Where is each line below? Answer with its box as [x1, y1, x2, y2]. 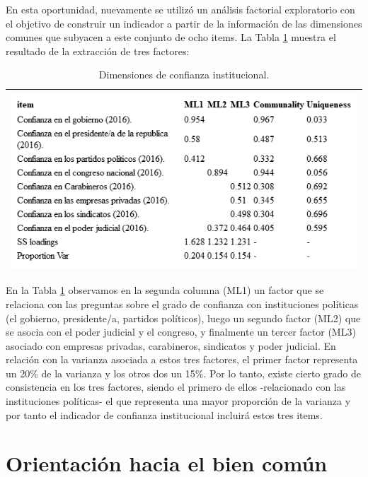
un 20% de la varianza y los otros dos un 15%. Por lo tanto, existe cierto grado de [6, 365, 361, 380]
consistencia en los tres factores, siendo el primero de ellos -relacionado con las [6, 379, 346, 394]
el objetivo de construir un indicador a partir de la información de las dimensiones [6, 16, 362, 30]
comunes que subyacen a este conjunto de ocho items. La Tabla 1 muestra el [6, 30, 336, 45]
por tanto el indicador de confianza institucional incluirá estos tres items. [6, 407, 323, 422]
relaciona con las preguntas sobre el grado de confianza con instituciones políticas [6, 296, 359, 311]
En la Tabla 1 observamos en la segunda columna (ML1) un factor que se [6, 283, 324, 298]
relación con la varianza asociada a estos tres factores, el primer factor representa [6, 352, 358, 367]
